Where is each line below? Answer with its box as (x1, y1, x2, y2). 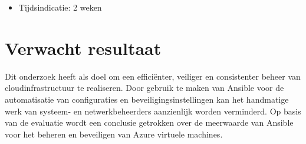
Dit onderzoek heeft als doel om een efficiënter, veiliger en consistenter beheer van (5, 70, 301, 82)
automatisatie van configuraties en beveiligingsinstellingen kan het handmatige (5, 93, 289, 105)
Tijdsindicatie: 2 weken (18, 1, 102, 13)
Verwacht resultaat (5, 35, 162, 60)
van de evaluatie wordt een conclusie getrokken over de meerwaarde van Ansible (5, 116, 294, 129)
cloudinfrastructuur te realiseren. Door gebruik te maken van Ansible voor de (5, 81, 284, 94)
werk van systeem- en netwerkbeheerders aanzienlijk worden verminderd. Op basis (5, 104, 301, 117)
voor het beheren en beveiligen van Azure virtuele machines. (5, 127, 223, 140)
